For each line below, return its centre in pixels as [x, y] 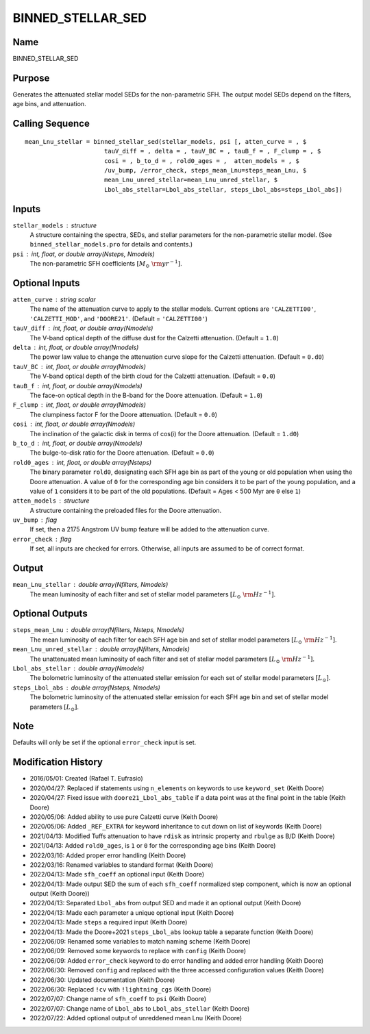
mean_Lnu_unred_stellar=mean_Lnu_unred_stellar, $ [191, 180]
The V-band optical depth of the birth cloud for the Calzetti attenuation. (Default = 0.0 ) [153, 376]
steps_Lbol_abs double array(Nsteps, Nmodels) [86, 688]
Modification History [58, 762]
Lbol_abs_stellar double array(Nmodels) [78, 668]
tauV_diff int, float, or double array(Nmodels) [83, 328]
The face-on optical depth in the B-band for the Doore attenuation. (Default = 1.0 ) [146, 395]
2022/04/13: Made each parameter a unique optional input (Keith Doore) [132, 912]
